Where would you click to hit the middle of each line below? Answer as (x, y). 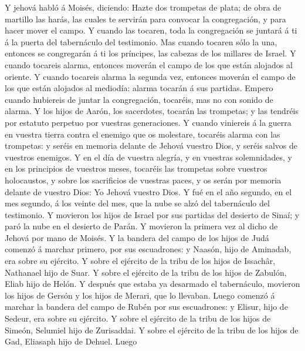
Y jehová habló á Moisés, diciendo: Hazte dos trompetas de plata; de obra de (143, 7)
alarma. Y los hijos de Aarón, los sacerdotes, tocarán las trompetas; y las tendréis (152, 111)
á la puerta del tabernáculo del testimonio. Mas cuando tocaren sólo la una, (141, 41)
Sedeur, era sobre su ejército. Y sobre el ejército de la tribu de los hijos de (138, 318)
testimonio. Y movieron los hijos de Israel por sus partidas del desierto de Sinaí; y (152, 214)
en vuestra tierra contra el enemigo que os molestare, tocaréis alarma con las (143, 134)
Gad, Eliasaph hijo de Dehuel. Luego (71, 341)
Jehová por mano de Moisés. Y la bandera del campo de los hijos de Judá (137, 237)
